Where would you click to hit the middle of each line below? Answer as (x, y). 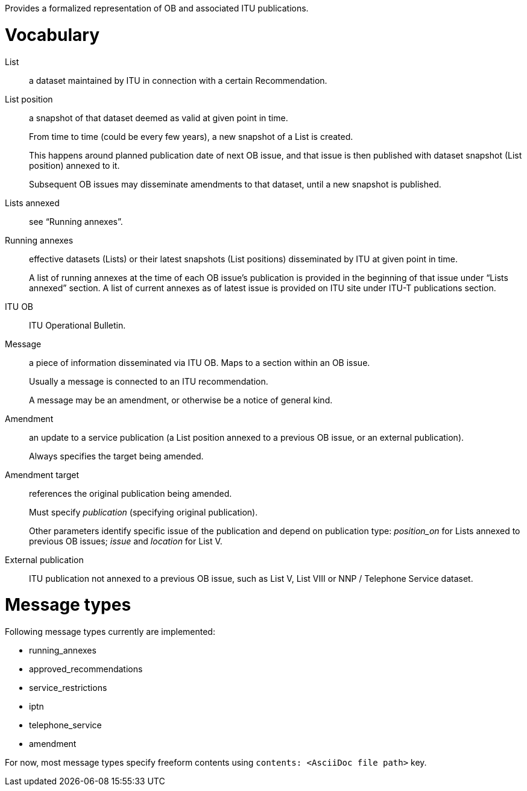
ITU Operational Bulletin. (77, 325)
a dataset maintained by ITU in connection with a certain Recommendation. (178, 80)
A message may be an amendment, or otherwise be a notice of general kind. (181, 400)
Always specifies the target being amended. (116, 456)
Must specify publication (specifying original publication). (144, 512)
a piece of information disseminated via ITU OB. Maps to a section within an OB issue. (200, 362)
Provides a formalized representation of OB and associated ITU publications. (157, 8)
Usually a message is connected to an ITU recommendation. (149, 381)
